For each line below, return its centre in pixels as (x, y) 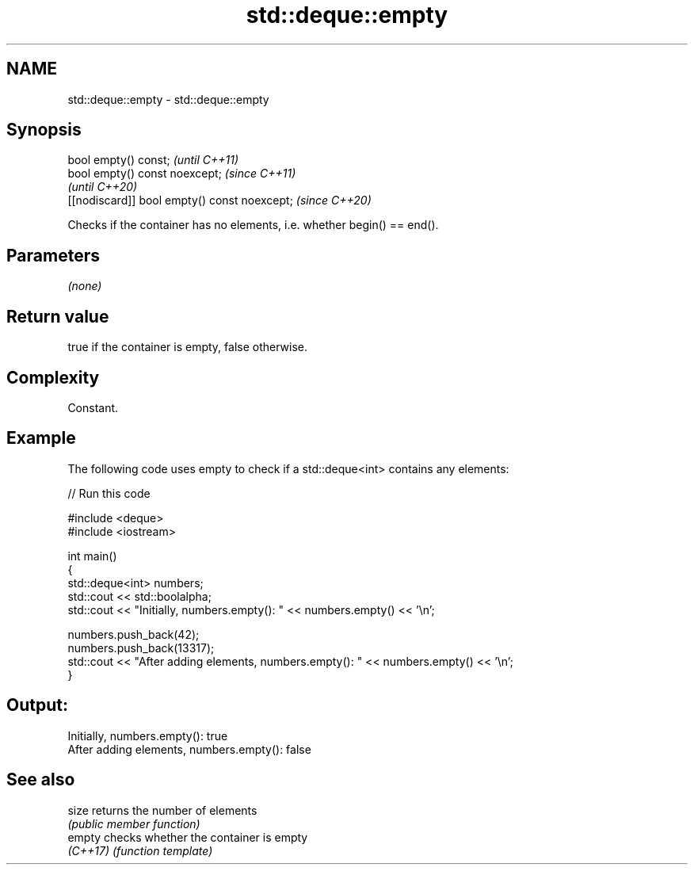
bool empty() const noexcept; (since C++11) (182, 174)
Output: (37, 705)
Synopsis (44, 130)
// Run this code (109, 493)
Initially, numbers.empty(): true (148, 735)
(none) (85, 286)
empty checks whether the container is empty (188, 837)
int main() (92, 556)
